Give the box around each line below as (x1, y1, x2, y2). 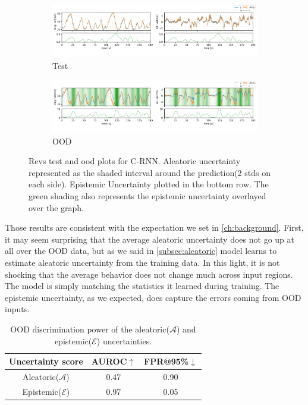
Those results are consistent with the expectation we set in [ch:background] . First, (5, 221, 304, 234)
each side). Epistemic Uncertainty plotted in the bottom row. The (29, 178, 269, 190)
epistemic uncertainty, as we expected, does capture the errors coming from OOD (5, 291, 301, 303)
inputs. (5, 303, 30, 315)
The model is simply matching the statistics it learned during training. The (5, 280, 279, 292)
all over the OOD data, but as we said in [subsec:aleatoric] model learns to (5, 244, 277, 257)
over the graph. (29, 201, 84, 214)
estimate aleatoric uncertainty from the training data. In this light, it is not (5, 256, 280, 268)
